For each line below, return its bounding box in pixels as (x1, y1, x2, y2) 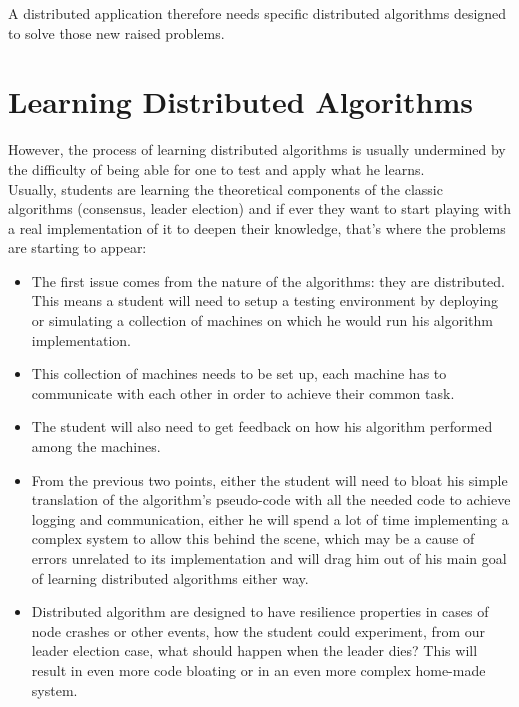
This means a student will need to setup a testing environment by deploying (31, 290, 499, 311)
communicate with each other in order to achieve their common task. (31, 382, 455, 403)
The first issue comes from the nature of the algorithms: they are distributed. (31, 270, 505, 291)
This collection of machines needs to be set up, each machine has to (31, 363, 447, 384)
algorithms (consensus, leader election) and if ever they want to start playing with (8, 198, 511, 219)
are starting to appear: (8, 237, 147, 258)
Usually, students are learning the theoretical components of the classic (8, 178, 443, 199)
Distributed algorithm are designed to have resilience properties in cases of (31, 601, 489, 622)
